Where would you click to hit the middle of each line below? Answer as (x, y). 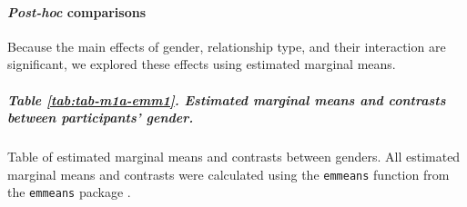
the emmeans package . (69, 192)
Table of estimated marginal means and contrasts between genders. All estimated (234, 157)
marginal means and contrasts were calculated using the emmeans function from (228, 174)
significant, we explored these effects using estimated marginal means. (202, 64)
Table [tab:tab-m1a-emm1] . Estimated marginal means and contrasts (227, 99)
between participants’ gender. (101, 118)
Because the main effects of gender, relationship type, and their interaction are (227, 46)
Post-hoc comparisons (77, 11)
